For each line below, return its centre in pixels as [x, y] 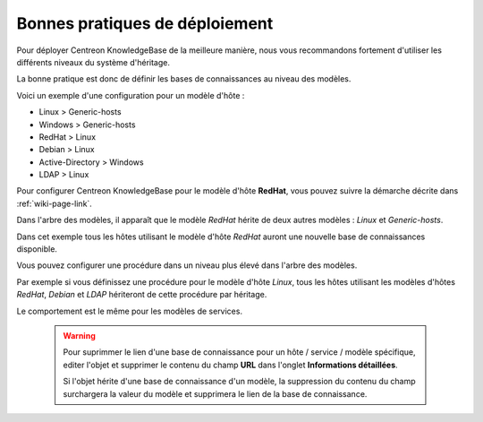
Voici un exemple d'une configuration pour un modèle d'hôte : [131, 95]
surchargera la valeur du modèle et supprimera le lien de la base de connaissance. [215, 393]
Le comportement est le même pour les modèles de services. [130, 311]
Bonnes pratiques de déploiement [145, 23]
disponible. [37, 249]
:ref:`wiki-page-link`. [55, 203]
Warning [79, 335]
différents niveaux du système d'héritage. [93, 62]
